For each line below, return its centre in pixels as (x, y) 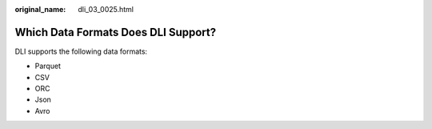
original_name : (40, 9)
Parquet (48, 66)
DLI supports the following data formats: (81, 51)
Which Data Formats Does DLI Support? (115, 32)
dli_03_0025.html (106, 9)
